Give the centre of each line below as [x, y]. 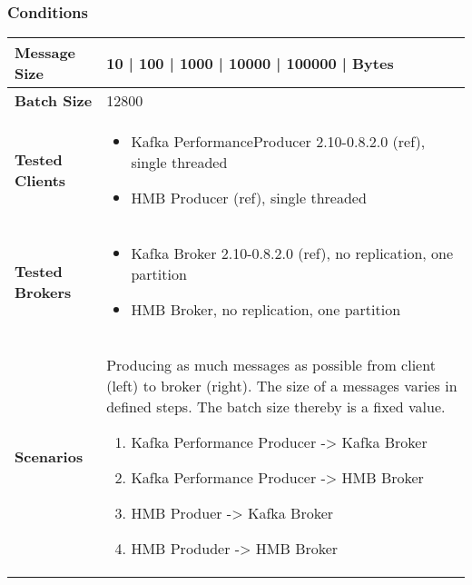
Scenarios [49, 457]
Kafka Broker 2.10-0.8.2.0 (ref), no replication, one [292, 253]
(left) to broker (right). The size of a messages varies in [282, 386]
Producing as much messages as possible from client [271, 365]
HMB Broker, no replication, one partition [266, 310]
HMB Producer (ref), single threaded [249, 198]
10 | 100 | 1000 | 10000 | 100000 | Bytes [250, 63]
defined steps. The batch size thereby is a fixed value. [276, 407]
